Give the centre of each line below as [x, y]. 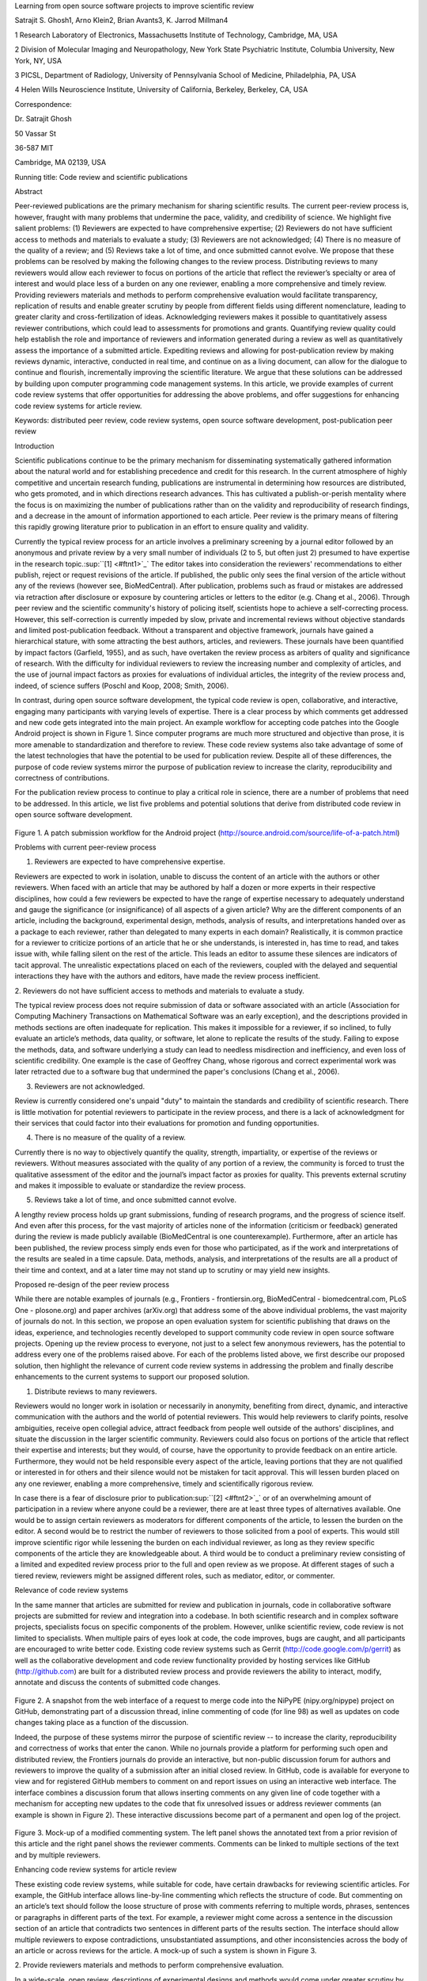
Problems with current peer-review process [85, 847]
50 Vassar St [36, 133]
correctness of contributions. [62, 778]
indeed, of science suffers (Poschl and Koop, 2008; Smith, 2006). [122, 685]
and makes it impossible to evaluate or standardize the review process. [130, 1185]
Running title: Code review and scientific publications [101, 177]
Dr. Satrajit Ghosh [43, 119]
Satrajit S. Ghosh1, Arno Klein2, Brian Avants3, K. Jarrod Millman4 [121, 21]
